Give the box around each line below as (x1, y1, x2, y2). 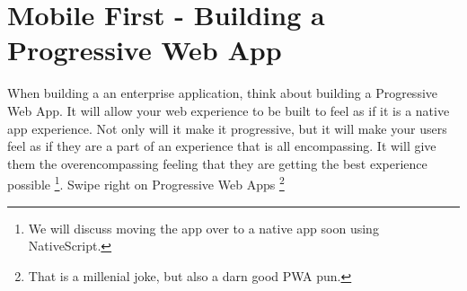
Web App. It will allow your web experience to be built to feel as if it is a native (7, 101, 450, 119)
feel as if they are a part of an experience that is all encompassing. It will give (7, 137, 436, 155)
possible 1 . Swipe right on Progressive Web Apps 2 (7, 172, 285, 193)
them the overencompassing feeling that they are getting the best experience (7, 154, 427, 172)
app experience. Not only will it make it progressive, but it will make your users (7, 119, 447, 137)
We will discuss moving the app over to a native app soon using (28, 218, 379, 237)
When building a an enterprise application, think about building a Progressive (7, 84, 438, 102)
